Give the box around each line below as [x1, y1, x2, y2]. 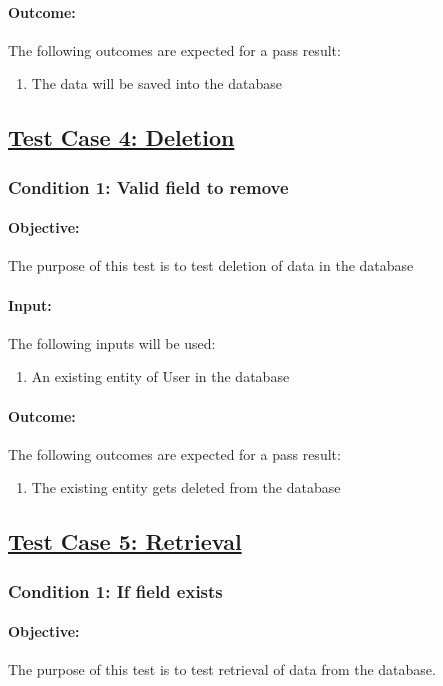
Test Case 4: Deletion [8, 122, 235, 153]
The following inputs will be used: [8, 332, 216, 353]
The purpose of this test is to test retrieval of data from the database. [8, 659, 436, 680]
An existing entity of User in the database [31, 366, 290, 387]
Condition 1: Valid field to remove [8, 174, 289, 199]
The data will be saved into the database [31, 73, 282, 94]
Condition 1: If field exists [8, 578, 223, 603]
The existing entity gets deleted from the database [31, 477, 341, 498]
